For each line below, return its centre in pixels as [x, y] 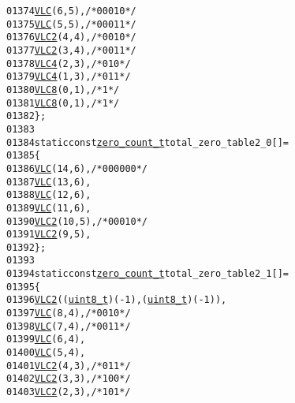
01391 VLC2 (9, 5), [49, 235]
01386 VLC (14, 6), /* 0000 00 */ [77, 168]
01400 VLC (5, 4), [46, 353]
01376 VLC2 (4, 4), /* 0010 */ [71, 37]
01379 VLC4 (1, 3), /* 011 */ [69, 77]
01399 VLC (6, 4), [46, 340]
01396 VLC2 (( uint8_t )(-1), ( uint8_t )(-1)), [117, 300]
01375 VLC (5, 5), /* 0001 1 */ [71, 24]
